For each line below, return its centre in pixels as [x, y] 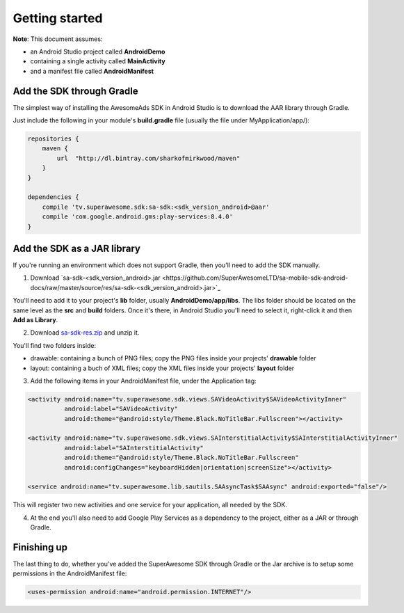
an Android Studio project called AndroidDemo [98, 51]
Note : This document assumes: [58, 39]
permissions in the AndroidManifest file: [70, 573]
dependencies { [53, 197]
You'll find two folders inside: [55, 345]
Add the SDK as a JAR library [76, 248]
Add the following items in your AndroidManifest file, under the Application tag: [143, 381]
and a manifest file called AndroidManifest [92, 71]
